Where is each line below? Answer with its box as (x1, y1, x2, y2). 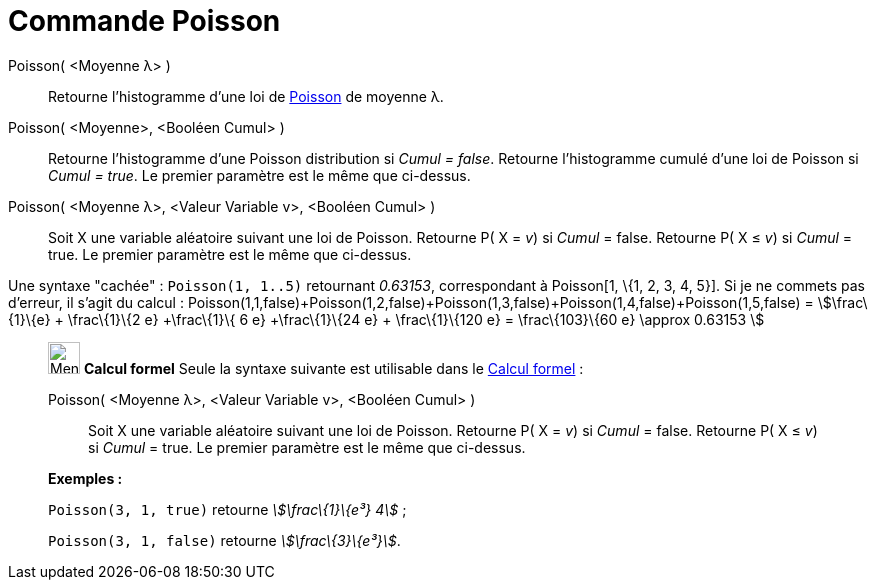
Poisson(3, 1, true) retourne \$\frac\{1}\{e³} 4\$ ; (48, 500, 407, 518)
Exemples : (48, 469, 123, 487)
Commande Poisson (8, 4, 281, 38)
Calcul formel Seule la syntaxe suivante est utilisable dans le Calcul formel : (83, 359, 584, 377)
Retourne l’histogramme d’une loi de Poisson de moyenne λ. (48, 87, 444, 105)
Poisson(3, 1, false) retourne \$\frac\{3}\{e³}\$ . (48, 531, 401, 549)
